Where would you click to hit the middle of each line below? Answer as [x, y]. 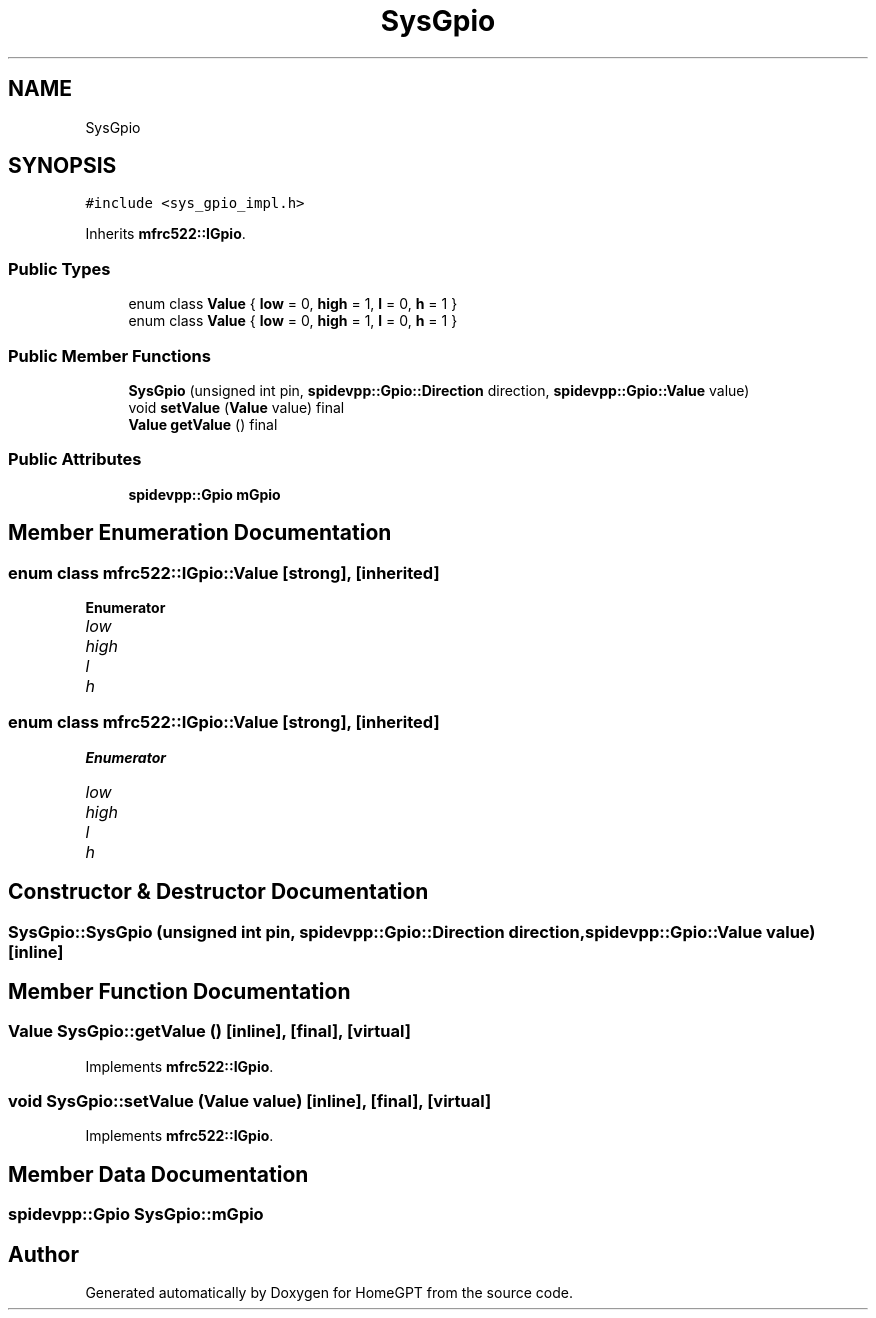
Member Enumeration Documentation [200, 533]
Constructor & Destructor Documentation [218, 892]
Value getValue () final [203, 424]
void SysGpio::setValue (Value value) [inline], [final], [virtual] [250, 1101]
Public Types [59, 268]
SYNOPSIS [62, 166]
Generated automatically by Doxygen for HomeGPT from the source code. [329, 1293]
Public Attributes [75, 459]
